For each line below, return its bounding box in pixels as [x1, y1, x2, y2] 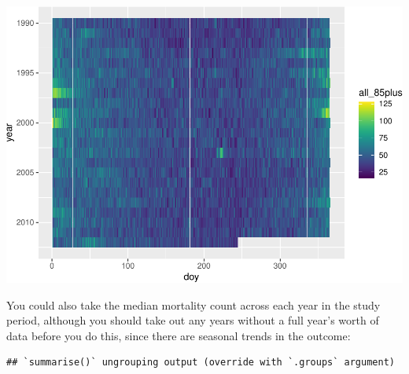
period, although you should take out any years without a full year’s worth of [6, 312, 379, 328]
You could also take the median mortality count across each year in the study [6, 296, 381, 313]
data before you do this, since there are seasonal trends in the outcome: [6, 327, 351, 343]
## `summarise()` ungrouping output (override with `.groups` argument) [6, 357, 395, 368]
